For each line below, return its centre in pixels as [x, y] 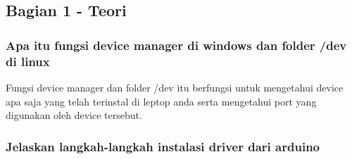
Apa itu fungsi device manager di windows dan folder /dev [176, 45]
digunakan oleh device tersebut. [74, 115]
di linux [28, 61]
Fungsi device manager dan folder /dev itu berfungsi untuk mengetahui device [175, 87]
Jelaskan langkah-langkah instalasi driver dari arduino [163, 146]
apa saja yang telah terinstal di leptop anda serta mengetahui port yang [161, 101]
